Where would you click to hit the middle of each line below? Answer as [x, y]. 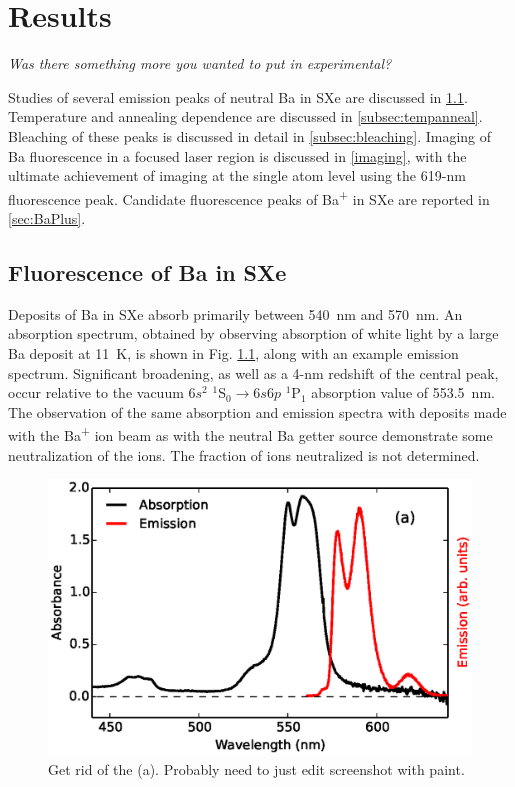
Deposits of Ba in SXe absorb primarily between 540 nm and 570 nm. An [235, 313]
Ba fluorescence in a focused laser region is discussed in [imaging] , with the [237, 155]
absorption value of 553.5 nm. [403, 392]
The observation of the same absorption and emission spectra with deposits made [257, 411]
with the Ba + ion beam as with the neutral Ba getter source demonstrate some [250, 433]
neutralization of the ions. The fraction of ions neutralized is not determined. [244, 454]
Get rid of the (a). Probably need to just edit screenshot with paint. [256, 768]
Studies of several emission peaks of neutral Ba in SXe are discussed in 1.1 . [238, 96]
